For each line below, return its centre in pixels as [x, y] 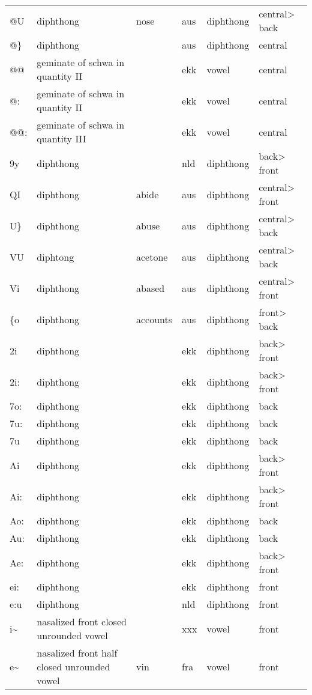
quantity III [61, 138]
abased [151, 288]
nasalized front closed [82, 621]
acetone [152, 256]
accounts [154, 319]
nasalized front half [77, 653]
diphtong [55, 256]
